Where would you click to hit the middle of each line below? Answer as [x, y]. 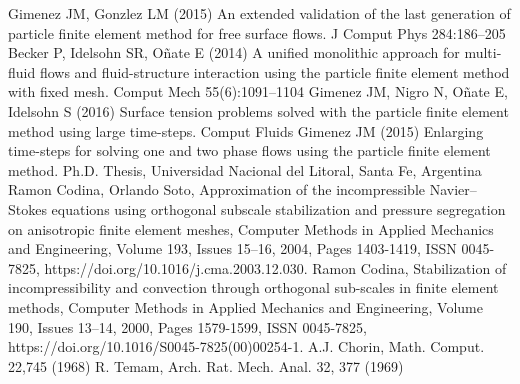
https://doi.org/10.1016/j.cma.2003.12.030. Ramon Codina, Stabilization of [275, 267]
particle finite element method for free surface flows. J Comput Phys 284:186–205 [257, 32]
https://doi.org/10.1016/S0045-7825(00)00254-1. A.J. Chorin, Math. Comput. [246, 346]
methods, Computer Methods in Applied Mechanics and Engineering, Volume [245, 306]
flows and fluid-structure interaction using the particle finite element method [274, 71]
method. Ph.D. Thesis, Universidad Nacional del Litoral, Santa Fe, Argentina [245, 169]
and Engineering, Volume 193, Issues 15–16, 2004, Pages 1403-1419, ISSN [232, 248]
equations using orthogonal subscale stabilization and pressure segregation [278, 208]
